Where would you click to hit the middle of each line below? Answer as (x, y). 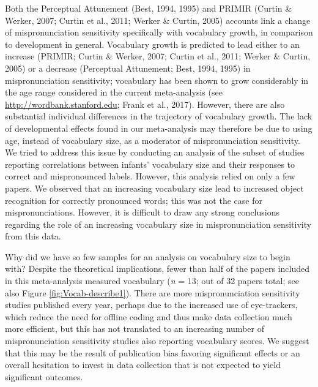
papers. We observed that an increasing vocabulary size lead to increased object (154, 188)
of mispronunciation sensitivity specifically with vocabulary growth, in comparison (159, 32)
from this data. (33, 236)
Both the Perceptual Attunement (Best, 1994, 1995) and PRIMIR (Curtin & (149, 8)
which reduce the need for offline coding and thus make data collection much (149, 316)
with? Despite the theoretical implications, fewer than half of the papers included (157, 269)
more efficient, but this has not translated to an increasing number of (135, 329)
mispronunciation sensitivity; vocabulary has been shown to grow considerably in (157, 80)
